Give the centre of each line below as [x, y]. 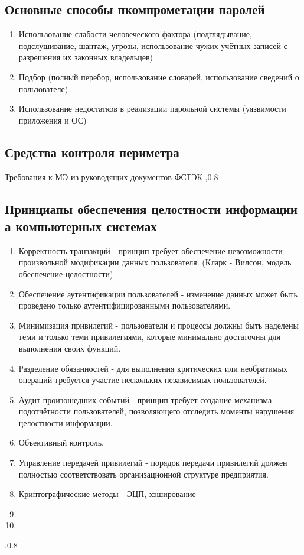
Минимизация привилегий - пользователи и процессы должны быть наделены [158, 325]
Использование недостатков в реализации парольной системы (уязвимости [152, 108]
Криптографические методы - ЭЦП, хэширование [107, 494]
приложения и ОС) [53, 120]
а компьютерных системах [81, 225]
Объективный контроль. [61, 442]
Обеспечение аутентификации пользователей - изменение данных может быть [158, 293]
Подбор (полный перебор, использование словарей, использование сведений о [159, 77]
